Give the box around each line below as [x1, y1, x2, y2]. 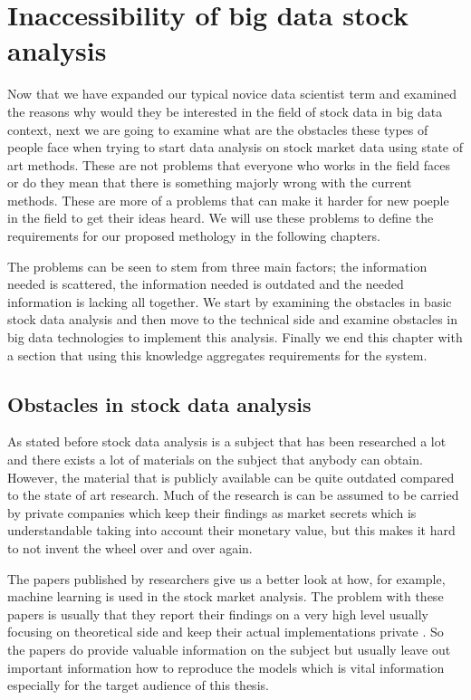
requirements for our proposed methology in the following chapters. [7, 226, 380, 245]
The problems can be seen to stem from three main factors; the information [7, 256, 428, 275]
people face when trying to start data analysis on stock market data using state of [7, 138, 464, 157]
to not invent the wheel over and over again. [7, 538, 253, 557]
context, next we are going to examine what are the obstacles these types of [7, 120, 428, 139]
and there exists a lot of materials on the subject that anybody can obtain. [7, 450, 423, 469]
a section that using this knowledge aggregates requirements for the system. [7, 345, 428, 364]
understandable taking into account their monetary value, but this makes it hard [7, 521, 456, 540]
